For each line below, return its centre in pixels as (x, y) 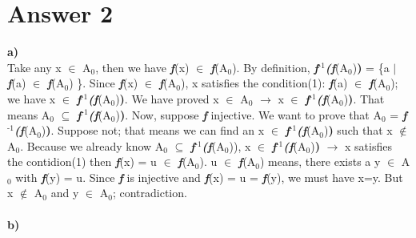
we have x (32, 98)
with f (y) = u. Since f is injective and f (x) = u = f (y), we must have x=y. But (209, 177)
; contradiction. (150, 193)
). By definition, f (275, 67)
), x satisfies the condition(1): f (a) (264, 83)
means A (29, 114)
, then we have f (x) (142, 67)
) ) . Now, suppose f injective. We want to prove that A (248, 114)
